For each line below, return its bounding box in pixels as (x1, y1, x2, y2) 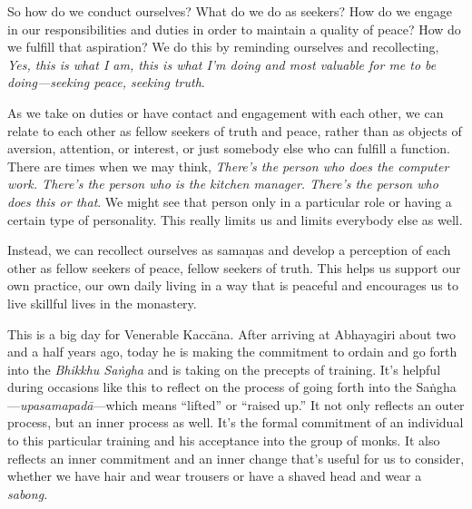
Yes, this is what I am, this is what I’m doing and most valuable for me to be (7, 54, 437, 73)
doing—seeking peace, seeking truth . (7, 73, 205, 92)
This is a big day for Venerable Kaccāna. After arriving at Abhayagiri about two (7, 324, 456, 343)
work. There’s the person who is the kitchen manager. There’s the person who (7, 174, 438, 193)
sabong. (7, 484, 48, 503)
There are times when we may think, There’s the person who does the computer (7, 156, 449, 175)
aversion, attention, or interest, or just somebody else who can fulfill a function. (7, 139, 450, 158)
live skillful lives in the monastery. (7, 293, 197, 312)
